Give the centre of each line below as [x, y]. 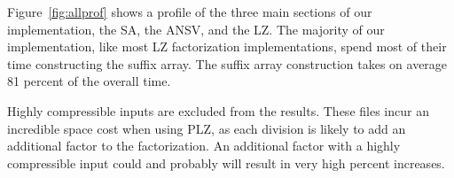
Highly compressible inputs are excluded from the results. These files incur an [218, 110]
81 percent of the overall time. [89, 81]
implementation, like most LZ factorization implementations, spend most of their [227, 46]
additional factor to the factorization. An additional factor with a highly [204, 146]
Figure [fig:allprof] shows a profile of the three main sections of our [190, 12]
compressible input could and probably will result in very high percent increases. [226, 163]
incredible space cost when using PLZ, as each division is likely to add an [207, 128]
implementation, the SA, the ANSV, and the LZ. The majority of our [196, 29]
